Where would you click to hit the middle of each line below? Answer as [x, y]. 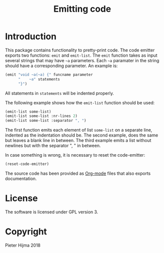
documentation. [21, 179]
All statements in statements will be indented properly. [59, 93]
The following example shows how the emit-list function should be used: [80, 103]
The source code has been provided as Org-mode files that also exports [78, 173]
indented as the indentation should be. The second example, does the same [82, 135]
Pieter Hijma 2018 [23, 245]
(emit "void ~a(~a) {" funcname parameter [49, 74]
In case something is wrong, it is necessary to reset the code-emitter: [75, 155]
